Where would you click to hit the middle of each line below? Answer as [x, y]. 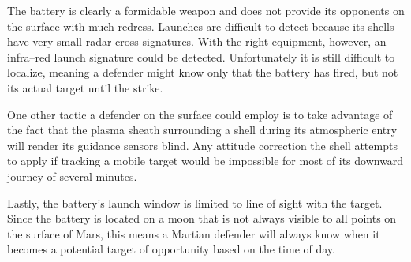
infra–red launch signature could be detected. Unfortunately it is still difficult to [201, 56]
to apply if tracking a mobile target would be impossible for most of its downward [205, 161]
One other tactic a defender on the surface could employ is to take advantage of [200, 114]
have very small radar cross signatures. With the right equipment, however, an [197, 41]
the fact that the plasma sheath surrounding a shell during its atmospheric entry [202, 130]
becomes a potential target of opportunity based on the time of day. [171, 249]
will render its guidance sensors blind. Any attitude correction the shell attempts [202, 145]
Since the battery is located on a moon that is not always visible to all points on [202, 218]
